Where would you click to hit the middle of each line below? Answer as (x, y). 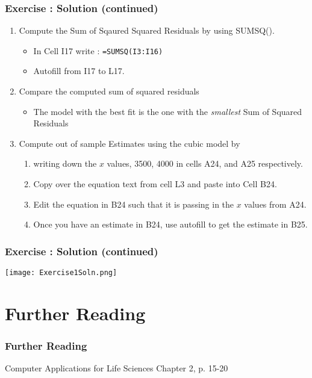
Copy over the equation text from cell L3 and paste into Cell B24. (155, 184)
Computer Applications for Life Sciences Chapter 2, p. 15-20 (117, 368)
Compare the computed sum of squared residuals (109, 91)
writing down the (65, 163)
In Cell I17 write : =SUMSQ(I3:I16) (98, 50)
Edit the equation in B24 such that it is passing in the (134, 204)
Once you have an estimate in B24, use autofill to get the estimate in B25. (170, 224)
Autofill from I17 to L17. (79, 71)
